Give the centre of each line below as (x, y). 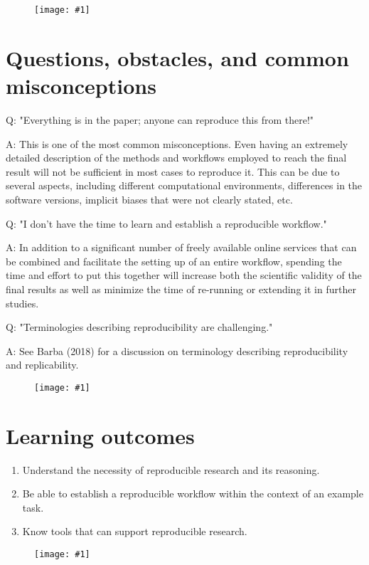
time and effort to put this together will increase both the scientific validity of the (184, 275)
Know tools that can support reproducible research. (135, 531)
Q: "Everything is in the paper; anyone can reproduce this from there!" (160, 119)
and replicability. (42, 365)
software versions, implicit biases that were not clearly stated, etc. (149, 199)
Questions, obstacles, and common (177, 57)
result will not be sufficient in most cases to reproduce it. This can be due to (173, 171)
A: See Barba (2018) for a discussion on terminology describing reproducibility (177, 350)
